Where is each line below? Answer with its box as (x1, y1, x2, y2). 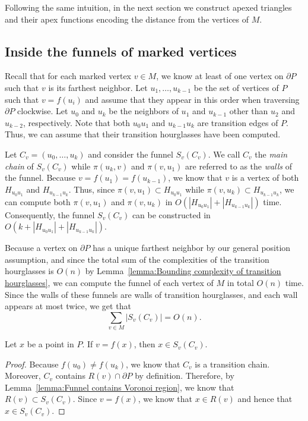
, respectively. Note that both (23, 116, 131, 128)
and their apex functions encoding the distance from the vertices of (5, 12, 249, 25)
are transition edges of (197, 116, 278, 128)
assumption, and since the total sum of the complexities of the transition (5, 253, 269, 265)
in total (227, 276, 254, 288)
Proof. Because (5, 357, 59, 370)
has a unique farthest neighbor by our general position (93, 241, 291, 254)
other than (229, 105, 268, 117)
